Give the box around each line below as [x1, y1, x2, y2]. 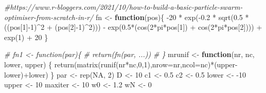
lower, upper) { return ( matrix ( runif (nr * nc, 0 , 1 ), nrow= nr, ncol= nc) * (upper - [4, 59, 238, 69]
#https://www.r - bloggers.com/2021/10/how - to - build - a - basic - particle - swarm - [4, 2, 243, 12]
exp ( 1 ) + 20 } [4, 31, 48, 42]
